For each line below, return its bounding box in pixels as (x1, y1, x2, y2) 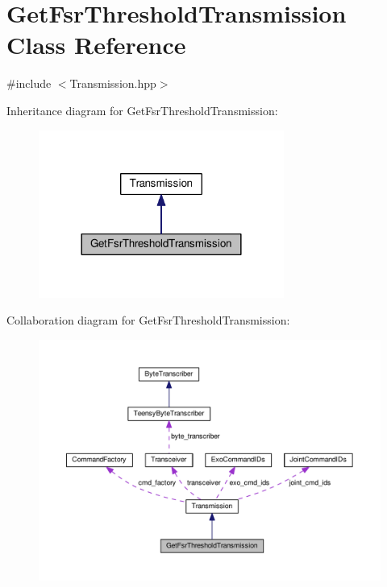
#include (6, 75, 52, 92)
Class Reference (6, 28, 186, 61)
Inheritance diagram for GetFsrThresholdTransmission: (6, 101, 278, 118)
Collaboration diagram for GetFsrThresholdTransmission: (6, 312, 290, 329)
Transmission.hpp (69, 75, 156, 92)
